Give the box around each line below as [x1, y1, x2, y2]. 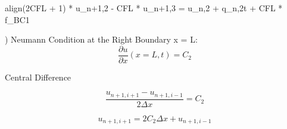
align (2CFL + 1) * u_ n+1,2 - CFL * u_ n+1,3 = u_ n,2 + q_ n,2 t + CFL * [5, 2, 283, 14]
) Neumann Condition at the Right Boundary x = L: [5, 33, 198, 46]
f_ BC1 [5, 13, 30, 25]
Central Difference [5, 70, 71, 83]
